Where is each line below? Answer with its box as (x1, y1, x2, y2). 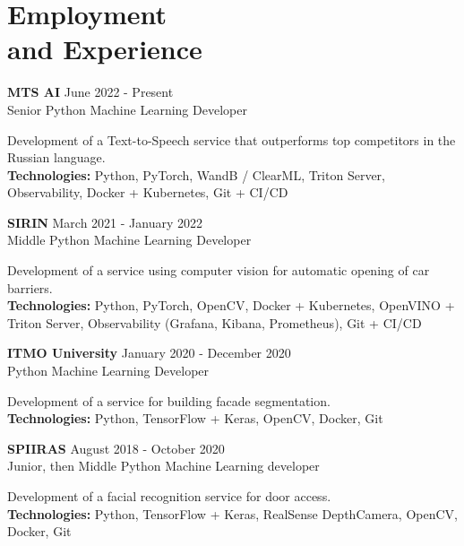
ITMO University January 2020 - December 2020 (7, 343, 291, 362)
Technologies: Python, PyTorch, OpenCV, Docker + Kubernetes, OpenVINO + (7, 296, 455, 315)
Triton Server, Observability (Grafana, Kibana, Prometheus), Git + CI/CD (7, 313, 422, 332)
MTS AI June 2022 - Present (7, 82, 174, 101)
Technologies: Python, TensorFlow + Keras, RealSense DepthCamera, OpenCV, (7, 504, 458, 523)
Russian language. (7, 148, 106, 167)
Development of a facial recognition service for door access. (7, 487, 331, 505)
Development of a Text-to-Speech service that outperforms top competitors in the (7, 130, 456, 149)
